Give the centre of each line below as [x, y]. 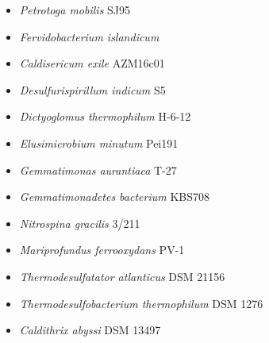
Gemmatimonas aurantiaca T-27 [98, 170]
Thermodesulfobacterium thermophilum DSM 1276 [141, 303]
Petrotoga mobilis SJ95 [75, 10]
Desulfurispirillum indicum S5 [92, 89]
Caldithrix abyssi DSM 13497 [90, 330]
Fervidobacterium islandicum [89, 36]
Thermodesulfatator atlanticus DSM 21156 [122, 276]
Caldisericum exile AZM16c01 [92, 63]
